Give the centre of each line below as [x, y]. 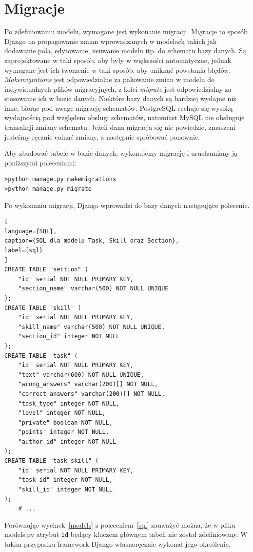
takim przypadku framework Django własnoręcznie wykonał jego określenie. [117, 543]
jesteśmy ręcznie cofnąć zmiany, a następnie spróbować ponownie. [102, 136]
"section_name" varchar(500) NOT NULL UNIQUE [93, 289]
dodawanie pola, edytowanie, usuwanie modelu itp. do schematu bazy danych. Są [126, 51]
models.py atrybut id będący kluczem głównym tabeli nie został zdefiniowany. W [126, 534]
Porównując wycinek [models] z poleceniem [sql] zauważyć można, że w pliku [120, 524]
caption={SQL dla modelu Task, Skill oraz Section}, [92, 241]
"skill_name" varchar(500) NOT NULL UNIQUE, [92, 327]
